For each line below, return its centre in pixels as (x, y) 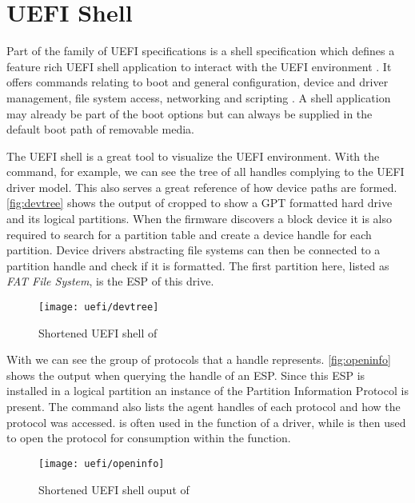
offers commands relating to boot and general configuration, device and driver (198, 82)
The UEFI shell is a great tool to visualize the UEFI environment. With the (193, 156)
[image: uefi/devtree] (99, 307)
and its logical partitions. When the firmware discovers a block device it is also (200, 219)
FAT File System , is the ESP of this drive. (110, 281)
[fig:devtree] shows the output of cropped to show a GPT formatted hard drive (200, 203)
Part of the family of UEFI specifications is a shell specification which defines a (201, 51)
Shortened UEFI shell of (98, 332)
